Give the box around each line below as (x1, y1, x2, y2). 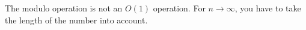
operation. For (153, 2, 206, 14)
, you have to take (234, 2, 301, 14)
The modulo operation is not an (5, 2, 123, 14)
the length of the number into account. (5, 13, 148, 26)
